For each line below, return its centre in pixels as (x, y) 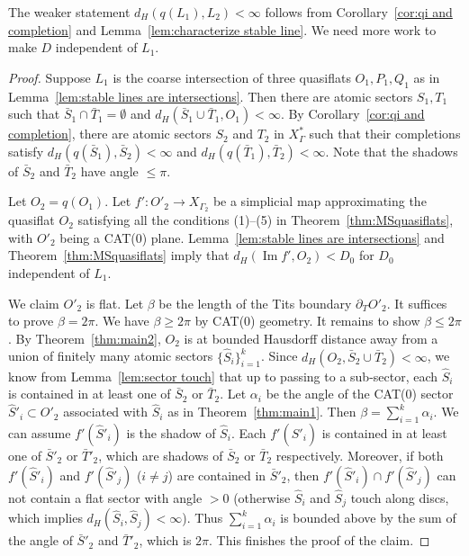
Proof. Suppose (50, 77)
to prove (31, 321)
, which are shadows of (161, 456)
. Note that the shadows (392, 151)
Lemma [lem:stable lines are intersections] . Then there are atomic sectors (211, 96)
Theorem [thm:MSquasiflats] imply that (119, 255)
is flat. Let (115, 303)
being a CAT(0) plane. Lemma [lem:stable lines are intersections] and (252, 237)
